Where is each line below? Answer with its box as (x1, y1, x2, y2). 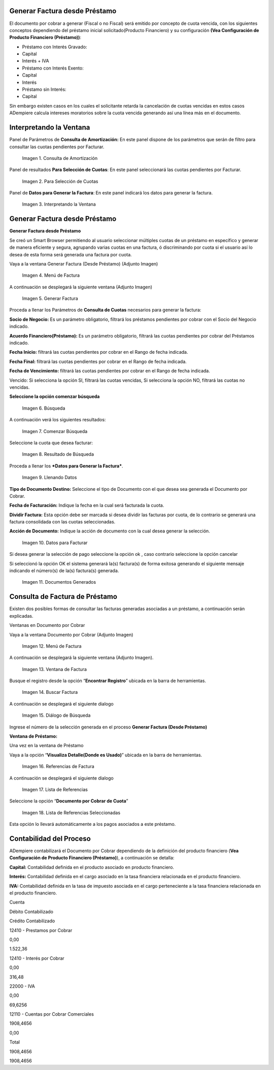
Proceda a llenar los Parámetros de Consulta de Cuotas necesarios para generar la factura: (9, 307, 201, 313)
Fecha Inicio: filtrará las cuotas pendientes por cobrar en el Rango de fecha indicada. (9, 349, 188, 355)
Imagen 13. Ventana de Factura (22, 666, 87, 672)
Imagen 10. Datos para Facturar (22, 540, 88, 546)
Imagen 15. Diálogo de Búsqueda (22, 712, 91, 718)
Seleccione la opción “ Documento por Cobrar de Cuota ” (9, 798, 129, 804)
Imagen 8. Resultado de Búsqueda (22, 451, 94, 457)
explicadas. (9, 613, 33, 619)
